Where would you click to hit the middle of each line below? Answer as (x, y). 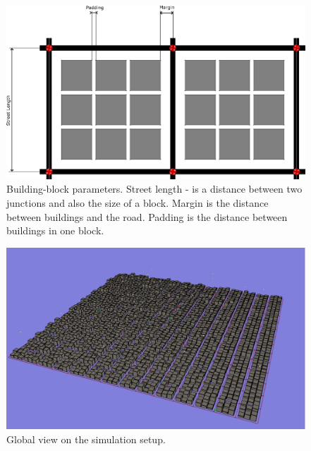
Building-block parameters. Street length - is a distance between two (154, 189)
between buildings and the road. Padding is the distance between (147, 216)
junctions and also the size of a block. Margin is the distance (138, 202)
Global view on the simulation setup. (86, 439)
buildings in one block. (55, 230)
